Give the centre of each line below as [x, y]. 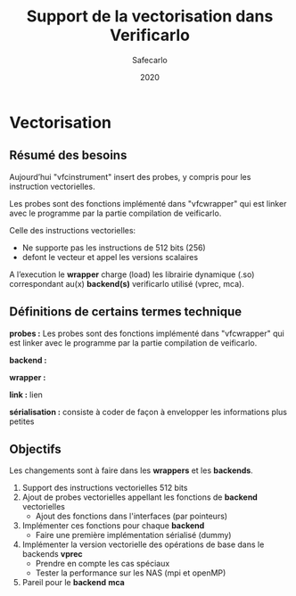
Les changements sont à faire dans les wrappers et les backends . [132, 470]
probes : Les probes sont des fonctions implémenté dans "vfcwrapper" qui [147, 333]
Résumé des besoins [68, 155]
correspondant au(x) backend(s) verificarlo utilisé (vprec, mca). [127, 283]
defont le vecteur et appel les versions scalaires [110, 257]
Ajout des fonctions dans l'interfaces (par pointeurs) [132, 516]
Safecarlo [150, 60]
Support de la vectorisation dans [150, 16]
